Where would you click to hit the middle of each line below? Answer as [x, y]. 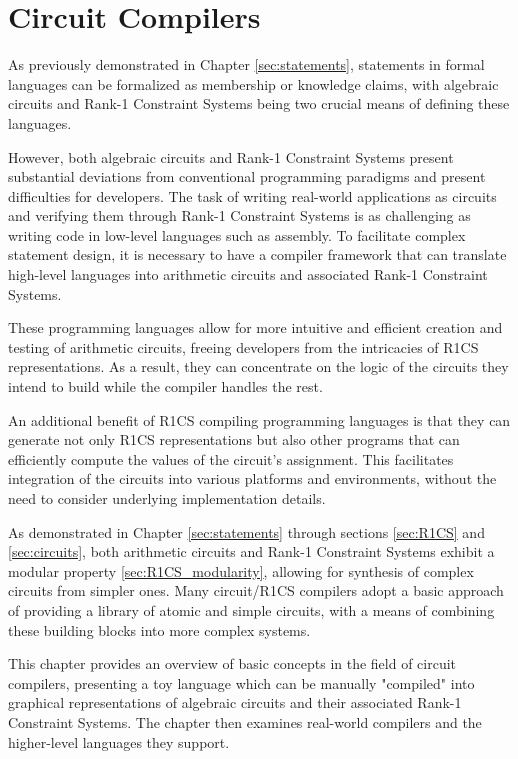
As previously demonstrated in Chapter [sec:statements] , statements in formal [246, 64]
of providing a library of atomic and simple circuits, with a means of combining [251, 609]
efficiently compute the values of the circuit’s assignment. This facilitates [231, 458]
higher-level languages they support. [119, 741]
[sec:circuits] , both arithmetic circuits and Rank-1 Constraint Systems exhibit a [251, 551]
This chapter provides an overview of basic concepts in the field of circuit [232, 663]
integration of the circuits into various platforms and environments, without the [252, 478]
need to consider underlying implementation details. [167, 498]
